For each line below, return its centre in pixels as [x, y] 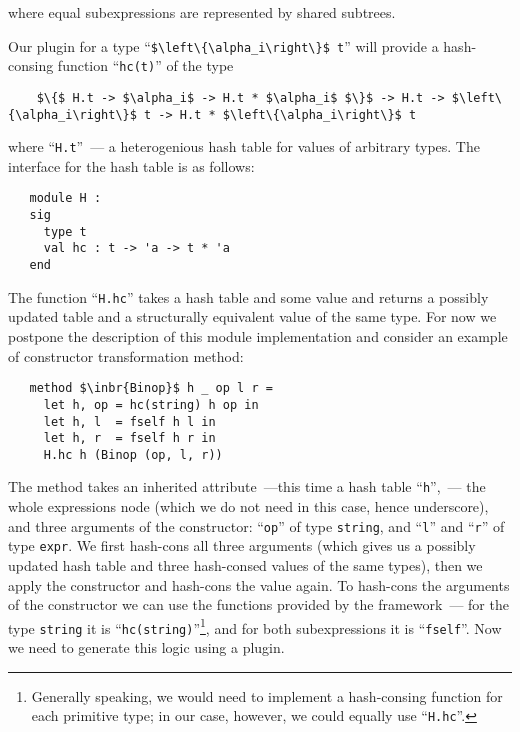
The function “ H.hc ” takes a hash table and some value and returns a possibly [248, 296]
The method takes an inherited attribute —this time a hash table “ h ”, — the [247, 486]
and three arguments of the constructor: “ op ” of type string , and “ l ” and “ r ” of [256, 525]
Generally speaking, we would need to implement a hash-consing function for [267, 695]
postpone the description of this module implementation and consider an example [258, 336]
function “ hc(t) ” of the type [145, 65]
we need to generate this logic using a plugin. [146, 647]
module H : [65, 198]
